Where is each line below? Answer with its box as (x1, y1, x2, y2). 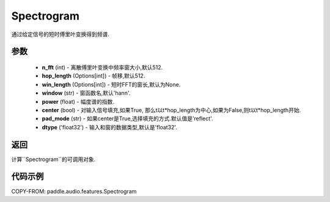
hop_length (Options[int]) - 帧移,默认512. (42, 72, 145, 79)
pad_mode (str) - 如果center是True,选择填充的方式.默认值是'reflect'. (42, 115, 213, 122)
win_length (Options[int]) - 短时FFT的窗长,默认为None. (42, 81, 181, 88)
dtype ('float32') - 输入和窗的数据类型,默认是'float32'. (42, 123, 177, 131)
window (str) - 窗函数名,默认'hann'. (42, 89, 131, 97)
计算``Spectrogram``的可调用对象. (11, 156, 96, 163)
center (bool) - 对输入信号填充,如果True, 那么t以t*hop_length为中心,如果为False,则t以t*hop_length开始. (42, 106, 301, 114)
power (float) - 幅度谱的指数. (42, 98, 115, 105)
